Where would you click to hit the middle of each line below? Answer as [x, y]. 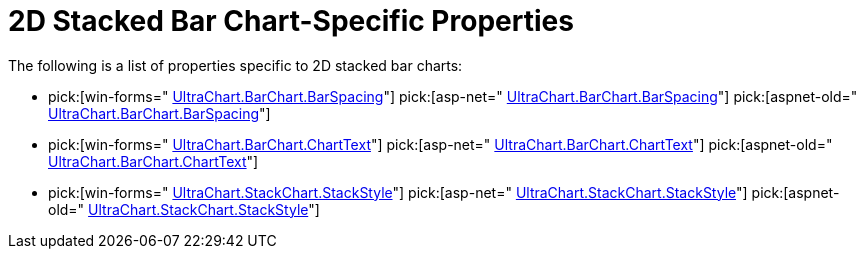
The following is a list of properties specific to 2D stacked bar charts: [235, 65]
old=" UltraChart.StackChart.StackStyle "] [184, 209]
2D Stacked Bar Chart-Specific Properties [291, 21]
